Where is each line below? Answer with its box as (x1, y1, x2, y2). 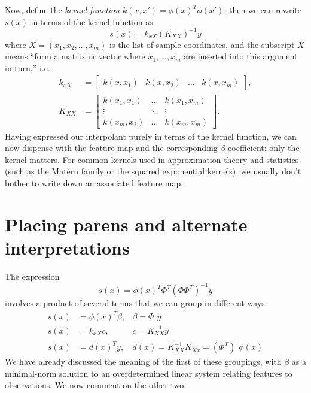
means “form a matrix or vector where (5, 50, 145, 62)
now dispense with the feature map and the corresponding (5, 141, 218, 154)
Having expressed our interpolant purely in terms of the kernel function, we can (5, 129, 297, 142)
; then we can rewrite (224, 4, 301, 16)
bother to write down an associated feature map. (5, 177, 184, 189)
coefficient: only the (228, 141, 300, 154)
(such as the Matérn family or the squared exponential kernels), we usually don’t (5, 165, 301, 177)
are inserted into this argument (184, 50, 298, 62)
